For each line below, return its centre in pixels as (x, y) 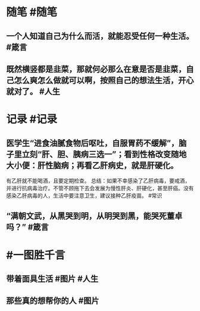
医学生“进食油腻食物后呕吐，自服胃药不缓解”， (93, 143)
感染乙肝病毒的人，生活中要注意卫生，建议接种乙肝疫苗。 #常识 (84, 195)
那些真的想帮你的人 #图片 (53, 301)
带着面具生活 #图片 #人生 (52, 279)
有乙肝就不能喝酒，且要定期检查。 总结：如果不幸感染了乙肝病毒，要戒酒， (98, 180)
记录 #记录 (32, 119)
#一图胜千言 (36, 255)
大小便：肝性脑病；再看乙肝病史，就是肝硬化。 (92, 165)
